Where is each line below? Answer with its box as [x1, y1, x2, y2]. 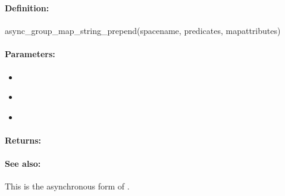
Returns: [5, 133, 42, 146]
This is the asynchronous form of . [5, 180, 130, 192]
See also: [5, 157, 41, 170]
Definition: [5, 1, 49, 14]
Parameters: [5, 48, 55, 60]
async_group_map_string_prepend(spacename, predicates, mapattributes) [5, 24, 281, 37]
